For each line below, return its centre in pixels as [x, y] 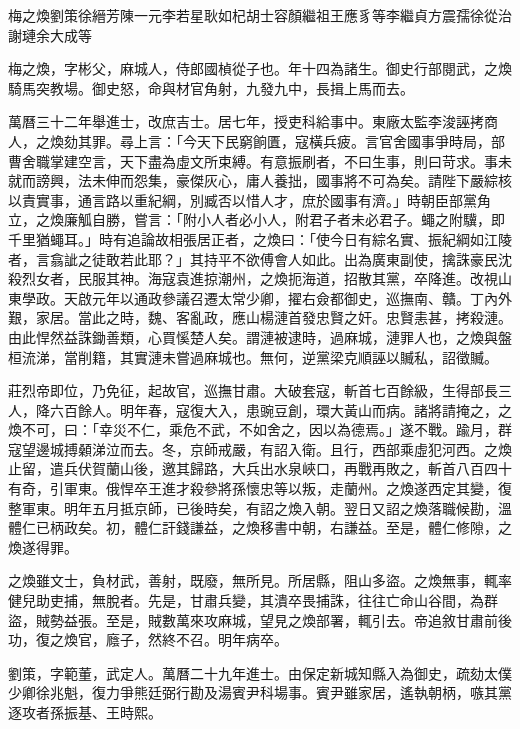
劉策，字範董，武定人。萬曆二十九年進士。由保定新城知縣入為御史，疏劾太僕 [260, 672]
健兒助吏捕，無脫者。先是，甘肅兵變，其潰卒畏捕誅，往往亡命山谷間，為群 [253, 600]
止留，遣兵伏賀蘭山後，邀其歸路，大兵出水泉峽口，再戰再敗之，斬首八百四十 [260, 468]
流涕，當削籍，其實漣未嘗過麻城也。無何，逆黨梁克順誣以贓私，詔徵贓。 [259, 356]
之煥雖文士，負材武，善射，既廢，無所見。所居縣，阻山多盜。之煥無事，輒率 [260, 580]
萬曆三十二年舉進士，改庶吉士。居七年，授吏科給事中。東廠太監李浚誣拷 [246, 121]
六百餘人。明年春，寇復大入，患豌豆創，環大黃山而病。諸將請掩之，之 [280, 409]
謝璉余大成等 [50, 34]
